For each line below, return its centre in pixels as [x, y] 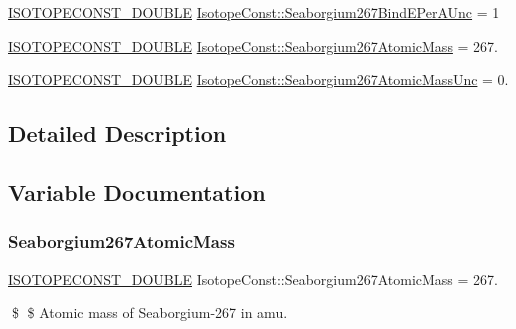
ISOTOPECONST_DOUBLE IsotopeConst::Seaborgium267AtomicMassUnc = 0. [258, 79]
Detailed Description [117, 133]
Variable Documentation [137, 191]
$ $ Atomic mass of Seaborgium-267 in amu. [149, 312]
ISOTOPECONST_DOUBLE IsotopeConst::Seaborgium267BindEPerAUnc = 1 [254, 12]
